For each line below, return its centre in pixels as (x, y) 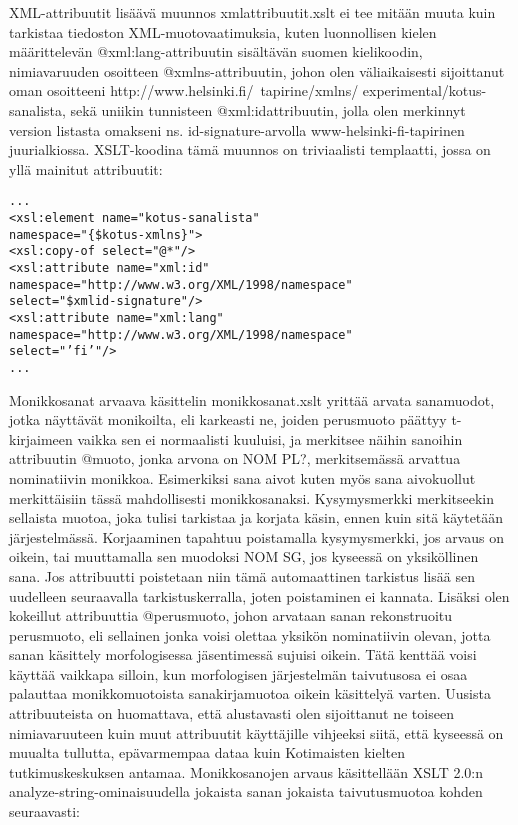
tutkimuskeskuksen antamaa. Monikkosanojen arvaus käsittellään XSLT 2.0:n (246, 771)
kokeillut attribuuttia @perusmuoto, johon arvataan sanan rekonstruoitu (231, 615)
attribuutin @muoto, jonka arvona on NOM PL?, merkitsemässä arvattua (235, 458)
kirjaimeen (41, 438)
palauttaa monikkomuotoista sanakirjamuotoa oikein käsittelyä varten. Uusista (250, 693)
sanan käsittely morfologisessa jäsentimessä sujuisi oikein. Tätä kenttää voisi (243, 654)
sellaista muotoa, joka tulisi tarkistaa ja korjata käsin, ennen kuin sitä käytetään (256, 517)
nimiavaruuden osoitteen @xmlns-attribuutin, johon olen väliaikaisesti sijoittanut (257, 70)
